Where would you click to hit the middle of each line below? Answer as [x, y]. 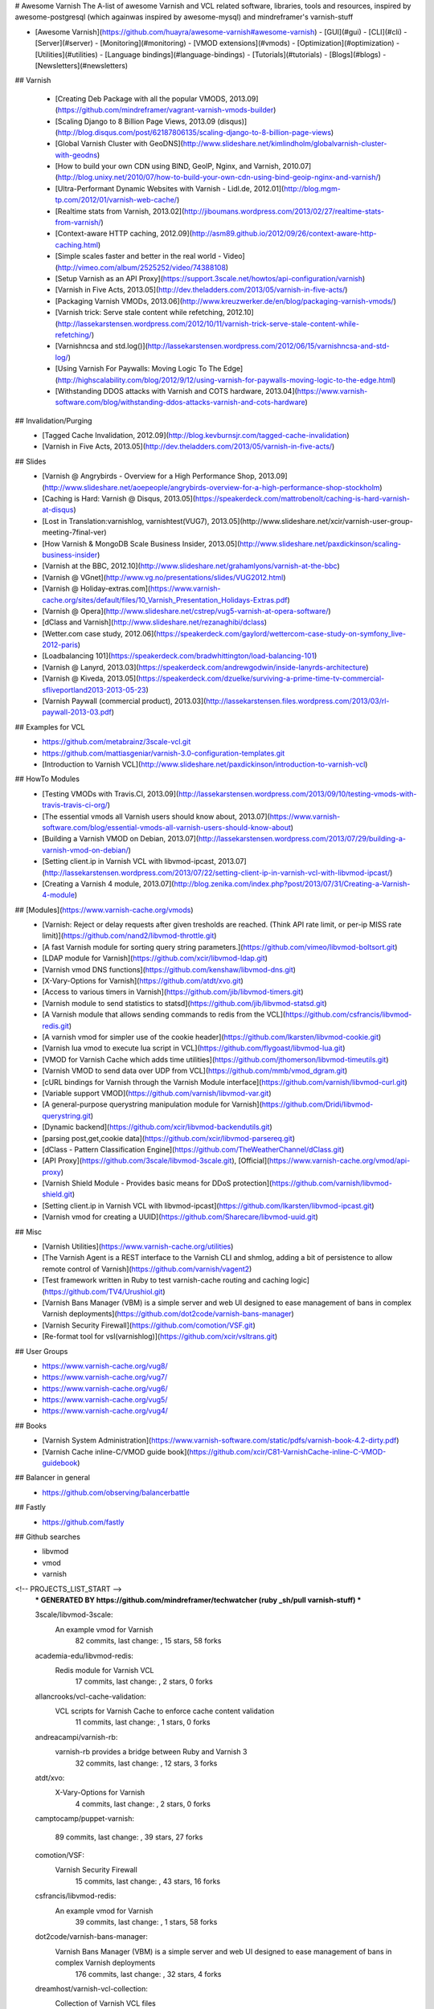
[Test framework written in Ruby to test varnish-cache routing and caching [166, 1280]
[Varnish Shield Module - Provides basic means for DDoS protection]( [157, 1183]
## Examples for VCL [50, 726]
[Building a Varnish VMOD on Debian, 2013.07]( [121, 839]
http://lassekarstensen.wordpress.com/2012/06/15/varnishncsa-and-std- [268, 346]
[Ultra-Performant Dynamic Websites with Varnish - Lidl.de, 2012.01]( [170, 188]
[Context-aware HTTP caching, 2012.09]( [124, 234]
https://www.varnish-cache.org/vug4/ [105, 1411]
